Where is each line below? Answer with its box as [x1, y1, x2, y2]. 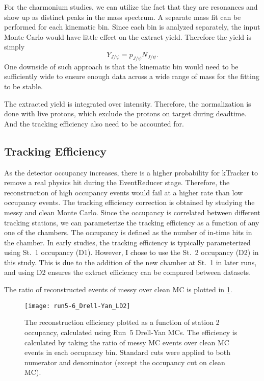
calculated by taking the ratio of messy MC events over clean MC [24, 337, 229, 347]
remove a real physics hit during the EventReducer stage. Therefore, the [4, 177, 230, 188]
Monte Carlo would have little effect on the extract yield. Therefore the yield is [4, 31, 252, 42]
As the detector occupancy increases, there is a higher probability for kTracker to [4, 167, 258, 177]
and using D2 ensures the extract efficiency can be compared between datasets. [4, 267, 251, 277]
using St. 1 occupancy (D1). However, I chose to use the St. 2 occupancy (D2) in [4, 247, 259, 258]
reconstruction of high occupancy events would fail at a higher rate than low [4, 187, 243, 197]
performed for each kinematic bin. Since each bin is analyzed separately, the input [4, 21, 260, 32]
